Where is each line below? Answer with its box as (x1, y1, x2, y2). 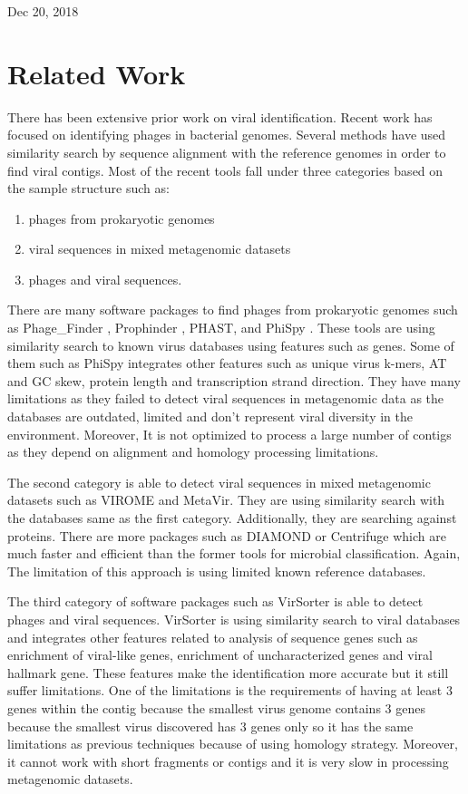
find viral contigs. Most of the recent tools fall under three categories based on (7, 160, 444, 179)
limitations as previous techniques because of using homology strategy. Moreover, (7, 734, 458, 753)
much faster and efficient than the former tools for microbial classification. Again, (7, 544, 461, 563)
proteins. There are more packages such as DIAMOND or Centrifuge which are (7, 526, 446, 545)
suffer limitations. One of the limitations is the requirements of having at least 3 (7, 681, 453, 700)
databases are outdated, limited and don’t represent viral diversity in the (7, 407, 413, 426)
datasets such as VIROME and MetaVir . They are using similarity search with (7, 490, 445, 509)
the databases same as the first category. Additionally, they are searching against (7, 508, 457, 527)
